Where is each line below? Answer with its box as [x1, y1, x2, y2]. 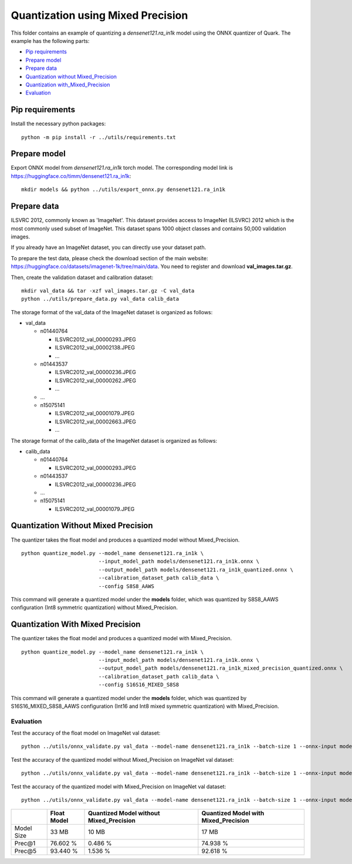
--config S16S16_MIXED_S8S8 [98, 681, 179, 688]
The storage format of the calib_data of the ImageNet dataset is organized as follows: [11, 437, 217, 444]
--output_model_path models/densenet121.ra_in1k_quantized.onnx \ [98, 566, 293, 573]
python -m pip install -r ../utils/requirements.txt [21, 134, 176, 140]
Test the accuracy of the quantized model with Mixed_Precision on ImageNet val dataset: [11, 783, 226, 790]
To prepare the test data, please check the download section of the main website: [11, 254, 208, 261]
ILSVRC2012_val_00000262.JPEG [55, 376, 136, 384]
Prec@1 [14, 839, 36, 848]
